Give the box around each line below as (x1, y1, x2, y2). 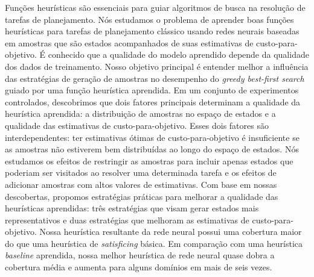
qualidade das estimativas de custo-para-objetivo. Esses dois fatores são (5, 119, 269, 131)
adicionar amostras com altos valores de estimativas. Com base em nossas (5, 178, 277, 190)
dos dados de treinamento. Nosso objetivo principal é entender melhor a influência (5, 60, 309, 72)
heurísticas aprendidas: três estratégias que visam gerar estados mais (5, 202, 259, 214)
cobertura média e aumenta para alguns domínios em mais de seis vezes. (5, 261, 272, 273)
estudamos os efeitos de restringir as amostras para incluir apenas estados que (5, 154, 293, 167)
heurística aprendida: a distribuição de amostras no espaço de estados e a (5, 107, 276, 120)
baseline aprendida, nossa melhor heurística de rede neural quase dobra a (5, 249, 275, 261)
